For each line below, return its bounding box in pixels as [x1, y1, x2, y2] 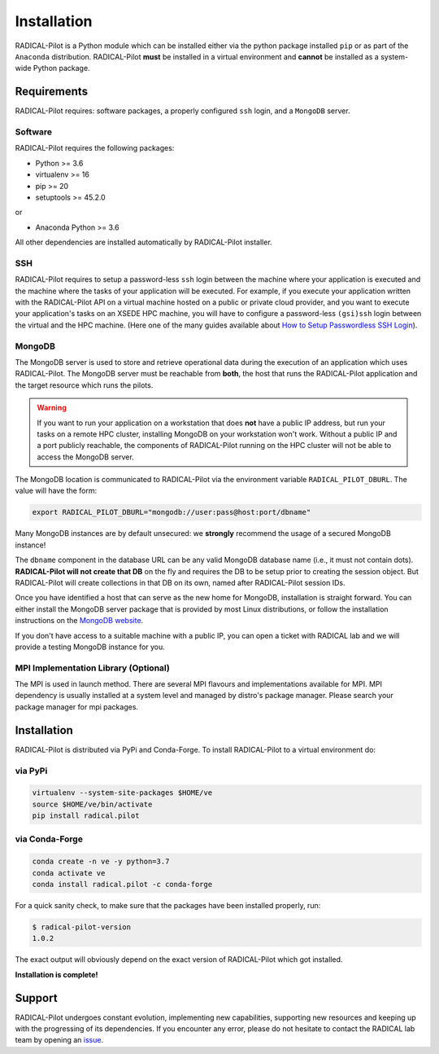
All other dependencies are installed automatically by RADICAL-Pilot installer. [15, 237, 272, 248]
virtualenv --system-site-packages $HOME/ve [32, 788, 213, 797]
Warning [37, 403, 67, 413]
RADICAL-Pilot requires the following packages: [15, 143, 175, 153]
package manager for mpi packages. [15, 701, 138, 712]
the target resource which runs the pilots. [15, 380, 154, 390]
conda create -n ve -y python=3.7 [32, 857, 170, 867]
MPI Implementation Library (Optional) [15, 662, 170, 674]
